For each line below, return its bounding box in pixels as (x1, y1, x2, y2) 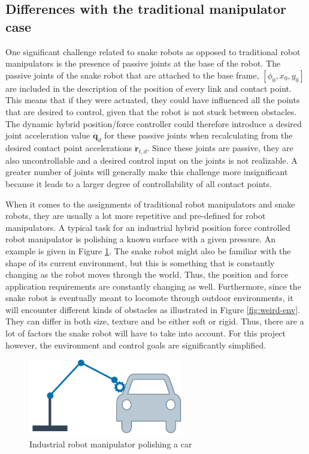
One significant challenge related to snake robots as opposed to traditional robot (5, 45, 301, 58)
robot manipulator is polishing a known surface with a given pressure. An (5, 233, 275, 245)
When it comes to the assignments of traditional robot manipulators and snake (5, 197, 295, 210)
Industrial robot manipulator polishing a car (29, 438, 192, 450)
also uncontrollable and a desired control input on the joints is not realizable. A (5, 154, 298, 166)
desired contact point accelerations (5, 141, 132, 154)
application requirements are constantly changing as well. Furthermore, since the (5, 279, 301, 292)
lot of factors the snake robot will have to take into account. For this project (5, 327, 286, 339)
